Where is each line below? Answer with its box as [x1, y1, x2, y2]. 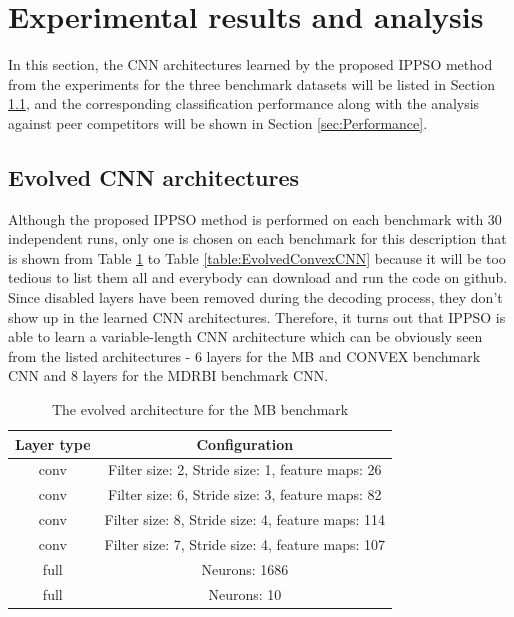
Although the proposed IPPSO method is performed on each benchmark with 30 [8, 208, 502, 229]
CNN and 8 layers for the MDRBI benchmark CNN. [8, 365, 329, 386]
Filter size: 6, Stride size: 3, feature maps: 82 [108, 484, 382, 505]
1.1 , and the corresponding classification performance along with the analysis [8, 93, 480, 114]
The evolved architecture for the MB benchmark [51, 399, 349, 420]
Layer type [15, 433, 91, 454]
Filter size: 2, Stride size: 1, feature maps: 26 [108, 459, 382, 480]
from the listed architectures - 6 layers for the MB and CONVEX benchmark [8, 345, 481, 366]
